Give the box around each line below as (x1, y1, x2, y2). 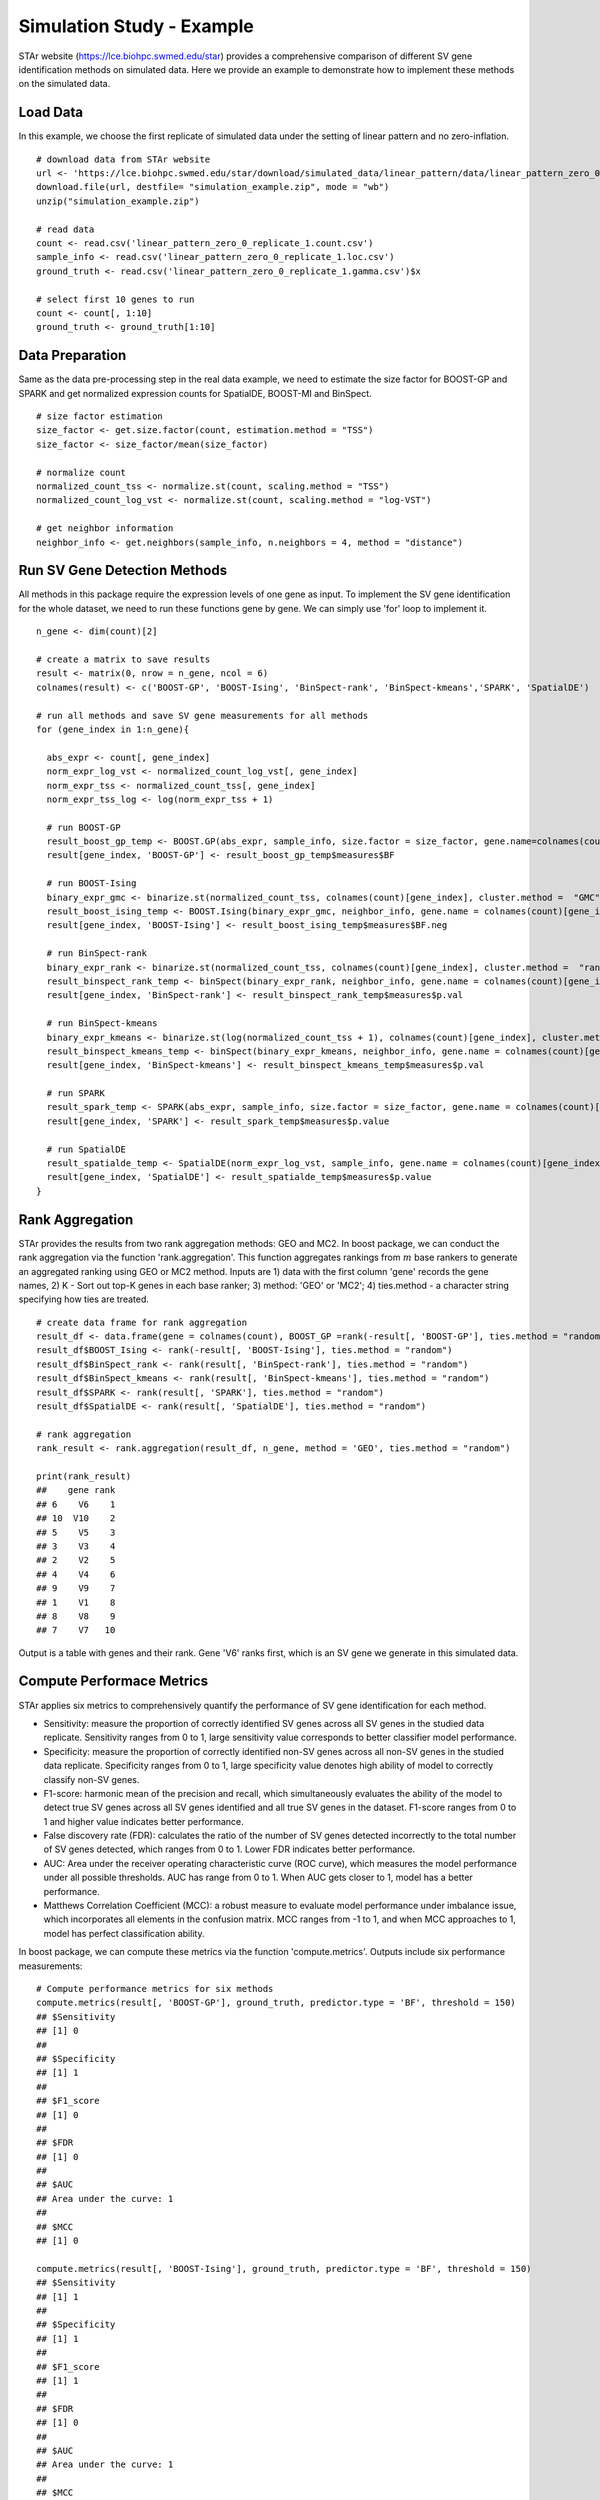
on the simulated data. (18, 78, 111, 90)
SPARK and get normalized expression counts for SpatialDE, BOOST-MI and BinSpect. (18, 387, 372, 399)
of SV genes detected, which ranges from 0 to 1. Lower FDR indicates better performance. (43, 1843, 416, 1855)
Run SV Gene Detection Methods (18, 562, 228, 579)
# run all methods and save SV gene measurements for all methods (36, 710, 369, 721)
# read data (36, 223, 95, 235)
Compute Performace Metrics (18, 1673, 209, 1690)
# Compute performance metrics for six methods (36, 1983, 274, 1994)
